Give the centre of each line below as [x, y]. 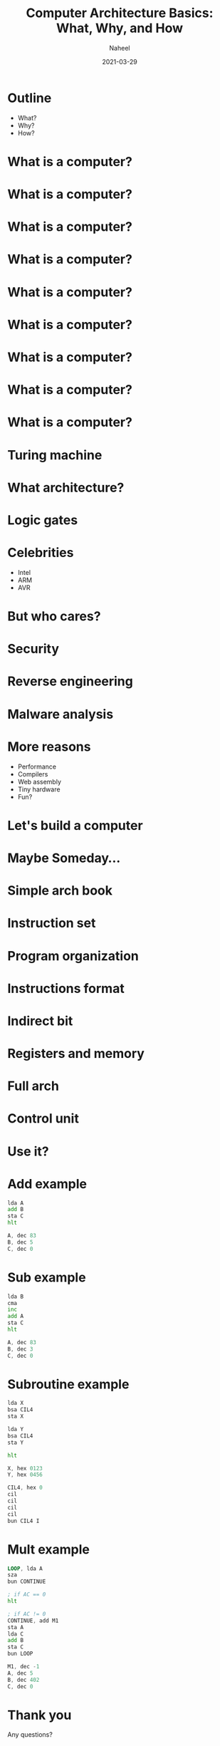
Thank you [40, 1715]
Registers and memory [76, 1054]
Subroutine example [68, 1384]
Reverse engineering [70, 681]
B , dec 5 [20, 1242]
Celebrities [41, 553]
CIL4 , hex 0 [25, 1488]
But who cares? [54, 617]
